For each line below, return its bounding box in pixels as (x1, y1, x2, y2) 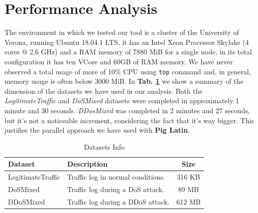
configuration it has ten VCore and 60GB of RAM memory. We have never (4, 56, 233, 66)
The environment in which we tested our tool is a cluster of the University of (4, 27, 239, 37)
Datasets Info (84, 141, 125, 152)
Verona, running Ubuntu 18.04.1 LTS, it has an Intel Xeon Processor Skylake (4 (4, 36, 249, 47)
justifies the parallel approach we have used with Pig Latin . (4, 125, 190, 135)
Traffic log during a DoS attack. (67, 184, 164, 194)
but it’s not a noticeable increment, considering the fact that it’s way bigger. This (4, 115, 254, 125)
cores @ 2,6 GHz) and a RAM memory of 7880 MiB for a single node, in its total (4, 46, 252, 57)
